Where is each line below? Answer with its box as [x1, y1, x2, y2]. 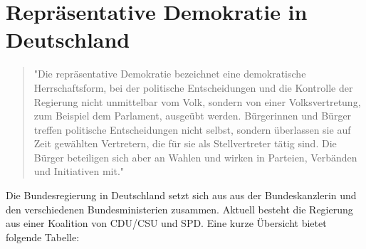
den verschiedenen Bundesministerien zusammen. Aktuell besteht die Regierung [6, 201, 353, 216]
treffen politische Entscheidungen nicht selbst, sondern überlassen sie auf [33, 122, 351, 137]
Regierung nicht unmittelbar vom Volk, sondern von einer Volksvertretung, [33, 94, 361, 109]
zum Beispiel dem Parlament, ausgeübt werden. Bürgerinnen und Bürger [33, 108, 352, 123]
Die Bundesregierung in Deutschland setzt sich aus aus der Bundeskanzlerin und [6, 188, 357, 203]
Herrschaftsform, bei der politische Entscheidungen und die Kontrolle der [33, 80, 353, 95]
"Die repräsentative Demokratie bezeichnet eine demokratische [33, 66, 306, 81]
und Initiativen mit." [33, 164, 125, 179]
